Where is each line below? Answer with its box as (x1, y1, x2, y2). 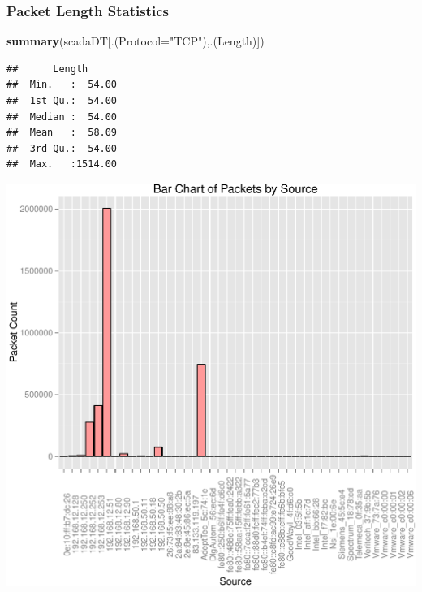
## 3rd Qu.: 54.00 (6, 142, 118, 154)
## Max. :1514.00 (6, 158, 118, 171)
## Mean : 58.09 (6, 127, 118, 139)
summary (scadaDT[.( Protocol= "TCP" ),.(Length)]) (6, 32, 265, 50)
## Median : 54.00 (6, 110, 118, 123)
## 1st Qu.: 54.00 (6, 95, 118, 106)
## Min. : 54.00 (6, 79, 118, 91)
